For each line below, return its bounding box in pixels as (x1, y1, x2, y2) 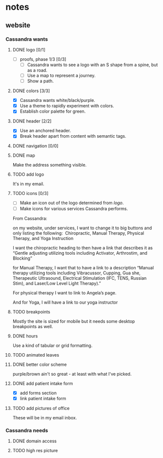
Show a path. (27, 78, 54, 84)
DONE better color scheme (12, 362, 67, 367)
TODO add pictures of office (12, 405, 70, 411)
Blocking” (12, 255, 32, 261)
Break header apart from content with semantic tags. (20, 133, 126, 139)
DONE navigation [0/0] (12, 143, 59, 149)
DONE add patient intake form (12, 380, 73, 386)
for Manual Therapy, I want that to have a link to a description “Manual (12, 265, 154, 270)
